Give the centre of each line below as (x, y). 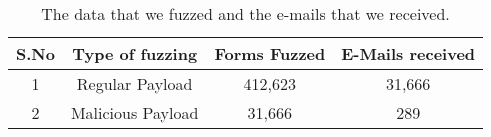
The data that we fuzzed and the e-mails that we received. (245, 13)
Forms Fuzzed (270, 53)
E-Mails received (408, 53)
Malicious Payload (134, 112)
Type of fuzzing (135, 53)
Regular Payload (134, 83)
